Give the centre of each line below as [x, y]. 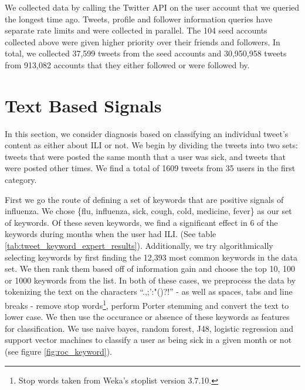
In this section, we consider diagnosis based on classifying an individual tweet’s [147, 133]
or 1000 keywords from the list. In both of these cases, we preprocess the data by [150, 280]
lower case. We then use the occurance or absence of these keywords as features [147, 317]
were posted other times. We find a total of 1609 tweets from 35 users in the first [150, 168]
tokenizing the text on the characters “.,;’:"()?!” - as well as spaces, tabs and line [149, 291]
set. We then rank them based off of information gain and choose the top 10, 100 [150, 269]
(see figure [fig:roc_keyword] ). [58, 351]
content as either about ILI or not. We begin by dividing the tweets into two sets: [151, 145]
